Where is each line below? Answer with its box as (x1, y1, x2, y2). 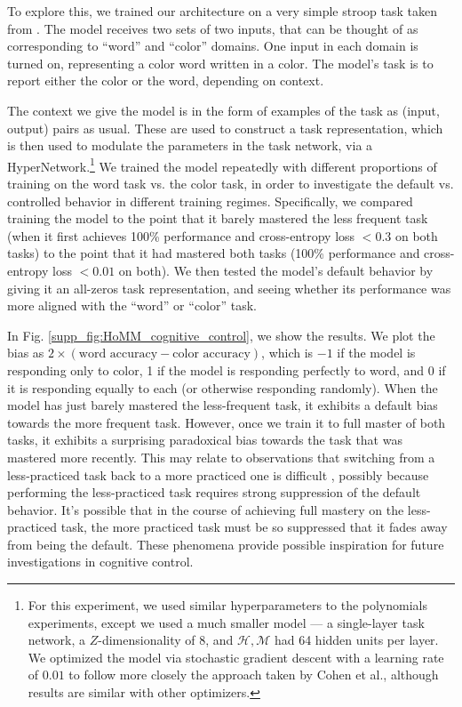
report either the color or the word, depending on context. (7, 71, 324, 90)
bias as (7, 343, 44, 362)
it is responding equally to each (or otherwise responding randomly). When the (7, 378, 438, 397)
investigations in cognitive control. (7, 552, 194, 571)
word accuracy (78, 348, 158, 361)
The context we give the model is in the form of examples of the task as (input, (7, 100, 440, 119)
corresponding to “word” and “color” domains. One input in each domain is (7, 36, 418, 55)
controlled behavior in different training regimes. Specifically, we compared (7, 191, 413, 210)
